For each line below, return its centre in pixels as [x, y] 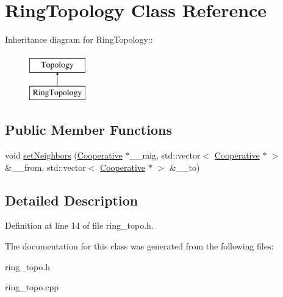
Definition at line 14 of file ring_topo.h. [79, 225]
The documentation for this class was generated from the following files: [139, 246]
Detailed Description [72, 200]
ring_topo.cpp [32, 287]
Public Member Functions [88, 130]
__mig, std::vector [165, 155]
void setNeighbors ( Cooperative [64, 155]
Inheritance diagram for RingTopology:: [79, 39]
